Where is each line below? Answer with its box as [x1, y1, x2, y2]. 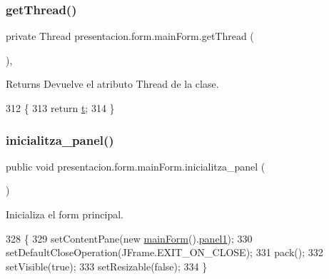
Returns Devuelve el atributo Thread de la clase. [6, 76, 219, 91]
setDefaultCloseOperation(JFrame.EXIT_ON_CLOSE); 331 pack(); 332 [6, 245, 323, 260]
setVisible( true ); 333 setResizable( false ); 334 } [6, 258, 208, 273]
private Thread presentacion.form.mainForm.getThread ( [6, 29, 254, 44]
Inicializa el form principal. [6, 207, 123, 221]
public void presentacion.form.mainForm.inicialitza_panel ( [6, 158, 265, 173]
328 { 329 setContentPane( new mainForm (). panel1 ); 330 [6, 230, 253, 245]
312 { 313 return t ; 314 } [6, 101, 115, 115]
